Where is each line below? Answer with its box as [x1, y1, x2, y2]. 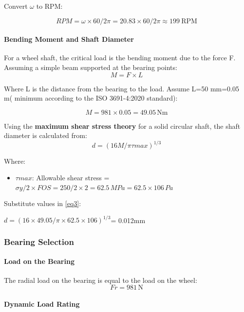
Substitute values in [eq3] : [4, 198, 81, 208]
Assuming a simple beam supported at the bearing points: [4, 62, 177, 72]
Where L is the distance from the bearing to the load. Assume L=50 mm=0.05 [4, 83, 239, 93]
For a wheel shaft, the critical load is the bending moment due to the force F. [4, 52, 236, 63]
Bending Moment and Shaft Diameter [4, 34, 134, 44]
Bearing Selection [4, 235, 74, 247]
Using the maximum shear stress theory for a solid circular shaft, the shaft [4, 121, 241, 131]
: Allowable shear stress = [32, 173, 110, 183]
